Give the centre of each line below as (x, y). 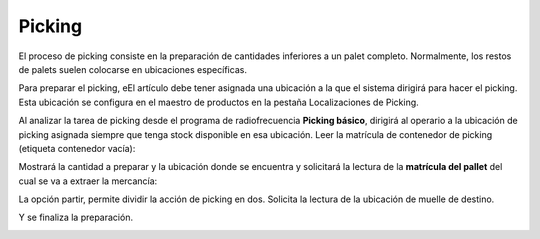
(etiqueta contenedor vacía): (77, 148)
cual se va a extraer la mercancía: (88, 181)
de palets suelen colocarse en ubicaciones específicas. (132, 69)
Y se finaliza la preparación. (76, 217)
